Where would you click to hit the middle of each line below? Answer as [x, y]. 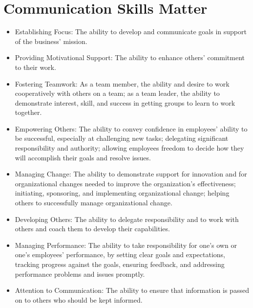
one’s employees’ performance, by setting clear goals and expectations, [120, 254]
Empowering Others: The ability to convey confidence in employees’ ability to [131, 128]
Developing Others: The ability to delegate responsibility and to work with [127, 219]
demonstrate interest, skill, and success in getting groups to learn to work [125, 102]
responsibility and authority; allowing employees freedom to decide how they [129, 148]
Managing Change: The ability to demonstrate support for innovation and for [131, 174]
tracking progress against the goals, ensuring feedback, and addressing [120, 264]
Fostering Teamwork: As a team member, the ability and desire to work [122, 83]
